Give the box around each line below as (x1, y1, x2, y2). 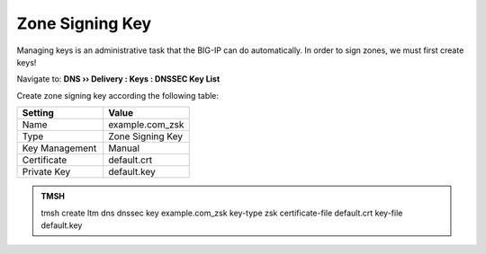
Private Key (22, 166, 71, 179)
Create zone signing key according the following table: (16, 90, 220, 101)
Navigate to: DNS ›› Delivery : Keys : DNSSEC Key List (16, 74, 220, 84)
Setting (22, 107, 54, 119)
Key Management (22, 142, 97, 154)
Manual (108, 142, 139, 154)
